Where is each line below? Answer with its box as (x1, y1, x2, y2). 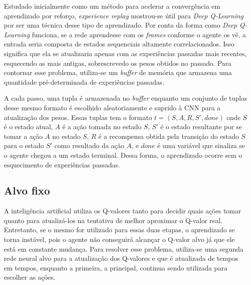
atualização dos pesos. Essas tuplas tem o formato (4, 112, 152, 122)
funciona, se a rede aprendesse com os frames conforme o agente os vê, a (31, 29, 246, 39)
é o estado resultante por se (160, 121, 242, 132)
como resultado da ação (54, 140, 124, 150)
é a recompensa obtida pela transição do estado (98, 131, 239, 141)
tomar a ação (4, 131, 43, 141)
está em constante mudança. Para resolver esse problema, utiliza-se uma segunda (4, 243, 244, 254)
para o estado (4, 140, 44, 150)
